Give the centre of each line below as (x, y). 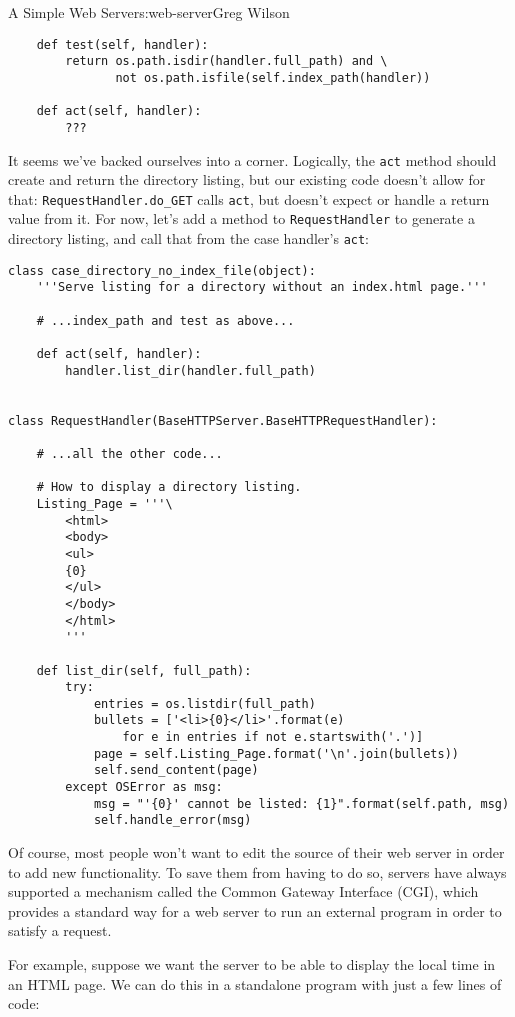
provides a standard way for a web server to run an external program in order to (255, 910)
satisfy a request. (60, 930)
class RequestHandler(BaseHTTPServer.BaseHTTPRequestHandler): (223, 420)
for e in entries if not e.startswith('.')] (273, 737)
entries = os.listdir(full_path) (204, 703)
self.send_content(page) (176, 770)
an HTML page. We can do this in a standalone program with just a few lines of (255, 983)
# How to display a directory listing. (169, 487)
